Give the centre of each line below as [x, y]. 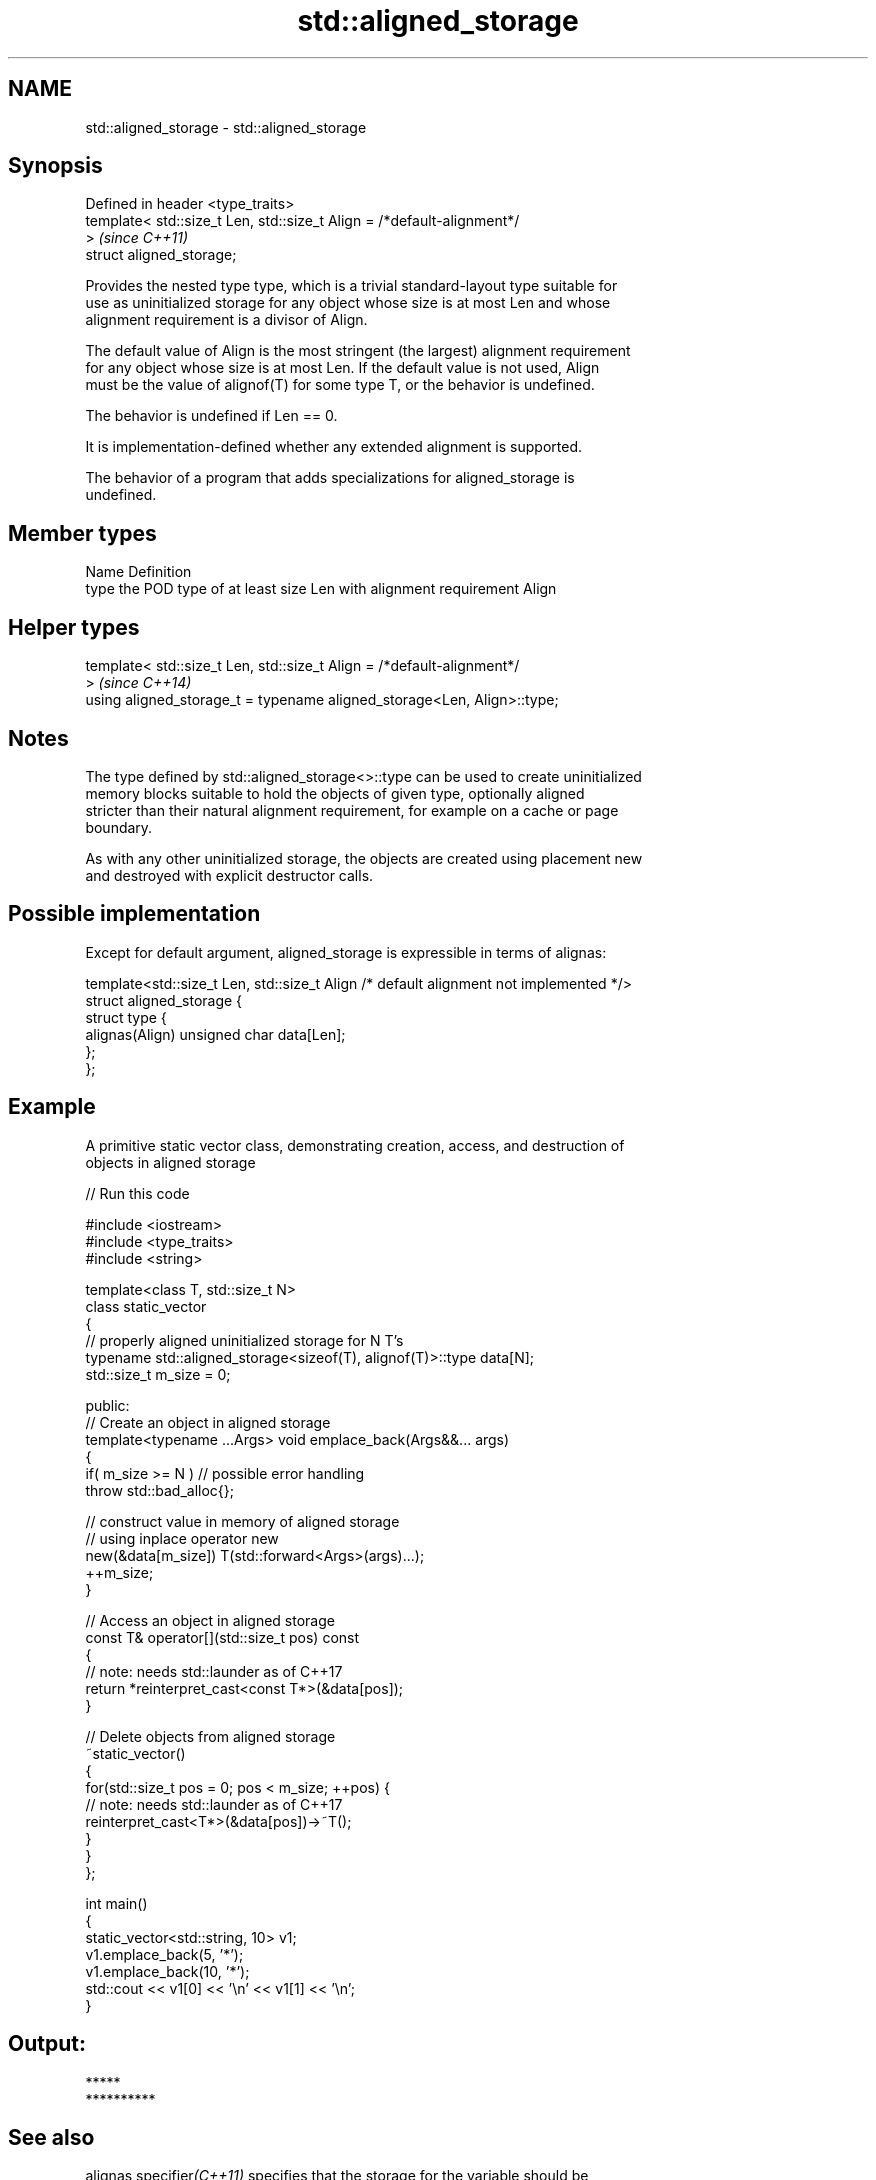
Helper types [74, 627]
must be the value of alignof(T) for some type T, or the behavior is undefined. [340, 385]
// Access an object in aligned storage [210, 1620]
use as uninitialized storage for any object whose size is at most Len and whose [348, 303]
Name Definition [138, 572]
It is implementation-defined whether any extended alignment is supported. [333, 447]
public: [107, 1405]
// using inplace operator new [182, 1538]
